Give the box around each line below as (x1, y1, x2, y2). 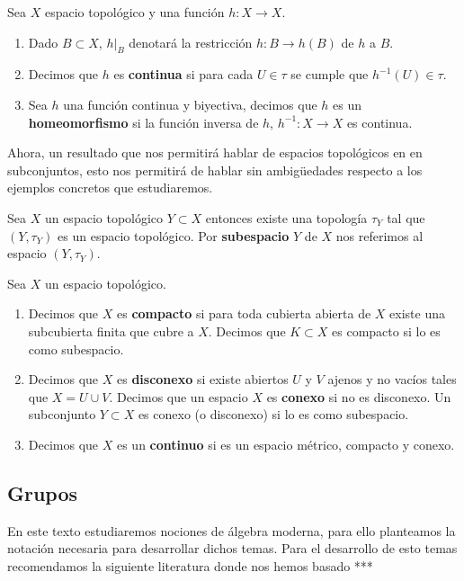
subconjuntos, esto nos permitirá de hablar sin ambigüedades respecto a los (7, 160, 423, 179)
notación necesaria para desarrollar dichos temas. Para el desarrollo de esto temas (7, 539, 458, 558)
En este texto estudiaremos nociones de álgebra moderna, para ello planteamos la (7, 521, 456, 540)
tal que (387, 208, 425, 227)
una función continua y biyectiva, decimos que (63, 94, 317, 113)
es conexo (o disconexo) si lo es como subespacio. (138, 405, 409, 424)
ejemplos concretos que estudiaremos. (7, 178, 213, 197)
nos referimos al (335, 226, 424, 245)
